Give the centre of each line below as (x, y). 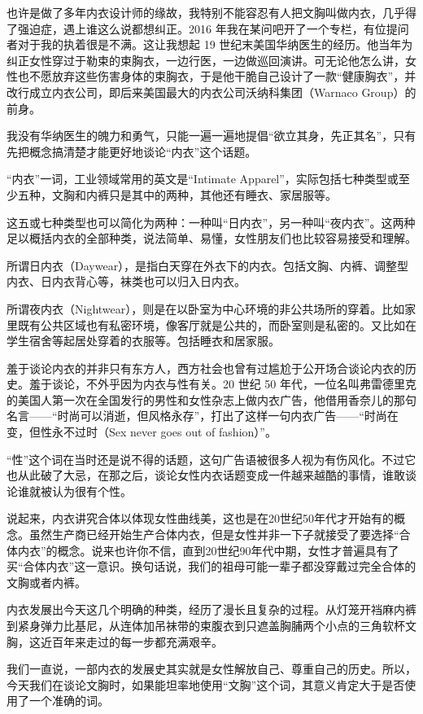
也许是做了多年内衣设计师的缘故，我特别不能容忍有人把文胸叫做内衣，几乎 (206, 12)
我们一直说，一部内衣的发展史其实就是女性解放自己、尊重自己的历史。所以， (211, 669)
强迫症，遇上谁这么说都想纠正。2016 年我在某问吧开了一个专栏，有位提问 (213, 28)
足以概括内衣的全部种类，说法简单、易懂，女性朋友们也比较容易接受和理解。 (211, 238)
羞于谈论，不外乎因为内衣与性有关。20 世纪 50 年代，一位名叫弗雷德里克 (222, 384)
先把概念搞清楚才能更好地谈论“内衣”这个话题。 (132, 151)
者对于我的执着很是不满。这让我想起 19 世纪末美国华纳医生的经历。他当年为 (210, 44)
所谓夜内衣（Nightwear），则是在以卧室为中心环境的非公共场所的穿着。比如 (206, 308)
